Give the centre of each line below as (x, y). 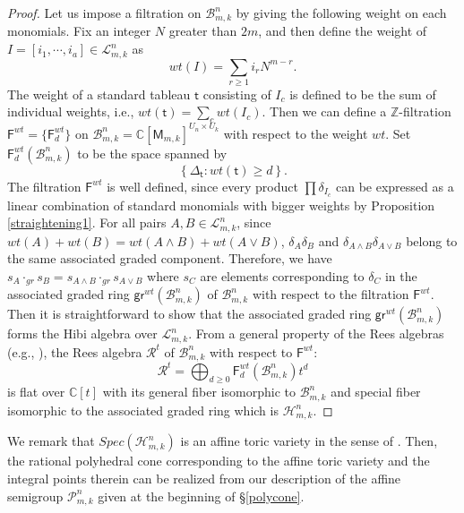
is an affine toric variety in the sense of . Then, (309, 441)
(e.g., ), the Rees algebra (75, 351)
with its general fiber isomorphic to (199, 392)
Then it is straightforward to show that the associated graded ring (189, 314)
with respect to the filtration (331, 294)
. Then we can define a (324, 111)
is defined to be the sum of (363, 94)
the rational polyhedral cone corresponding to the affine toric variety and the (219, 461)
